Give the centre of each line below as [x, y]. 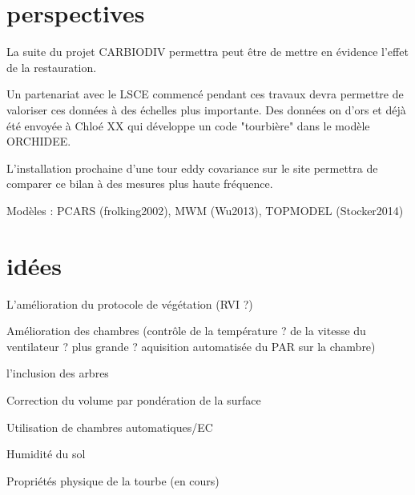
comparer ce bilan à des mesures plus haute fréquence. [140, 184]
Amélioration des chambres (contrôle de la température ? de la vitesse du [186, 331]
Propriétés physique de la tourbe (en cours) [113, 480]
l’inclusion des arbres [58, 373]
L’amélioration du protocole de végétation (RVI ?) [130, 303]
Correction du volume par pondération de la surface [134, 399]
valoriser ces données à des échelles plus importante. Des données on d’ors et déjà [206, 109]
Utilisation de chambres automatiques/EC [110, 427]
